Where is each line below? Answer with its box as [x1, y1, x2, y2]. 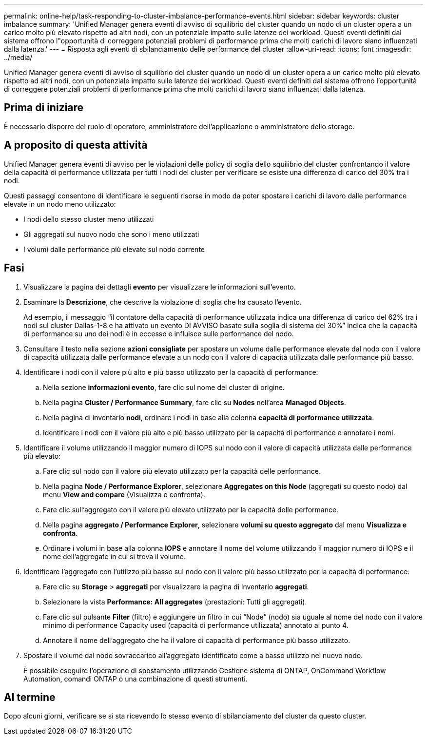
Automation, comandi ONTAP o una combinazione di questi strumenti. [23, 674, 248, 683]
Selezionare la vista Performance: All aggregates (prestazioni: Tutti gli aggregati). [43, 597, 307, 606]
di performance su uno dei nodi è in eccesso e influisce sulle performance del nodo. [23, 329, 294, 338]
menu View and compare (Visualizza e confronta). [43, 490, 205, 499]
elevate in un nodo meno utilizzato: [4, 199, 116, 208]
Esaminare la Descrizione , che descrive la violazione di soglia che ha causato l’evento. [23, 297, 302, 306]
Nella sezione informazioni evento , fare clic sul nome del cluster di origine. [43, 383, 285, 391]
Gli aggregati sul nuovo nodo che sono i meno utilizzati [23, 230, 199, 238]
